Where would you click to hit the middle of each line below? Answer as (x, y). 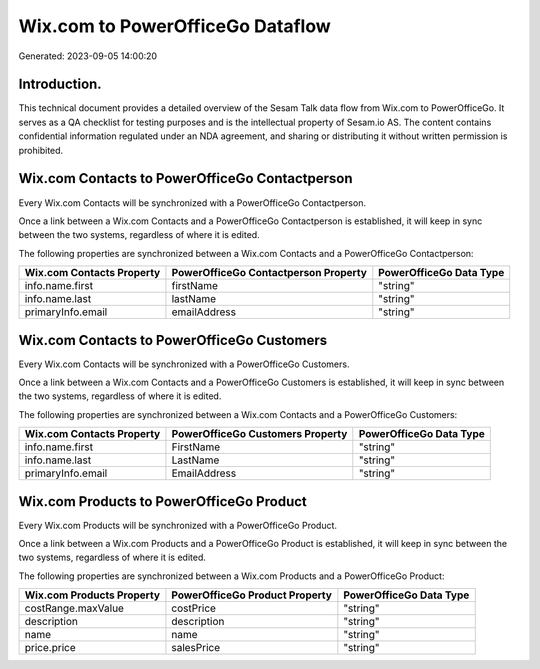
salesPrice (196, 648)
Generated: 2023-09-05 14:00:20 (88, 56)
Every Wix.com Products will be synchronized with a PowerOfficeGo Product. (178, 525)
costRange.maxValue (74, 608)
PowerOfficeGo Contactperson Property (269, 273)
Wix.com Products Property (92, 595)
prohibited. (41, 150)
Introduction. (60, 84)
